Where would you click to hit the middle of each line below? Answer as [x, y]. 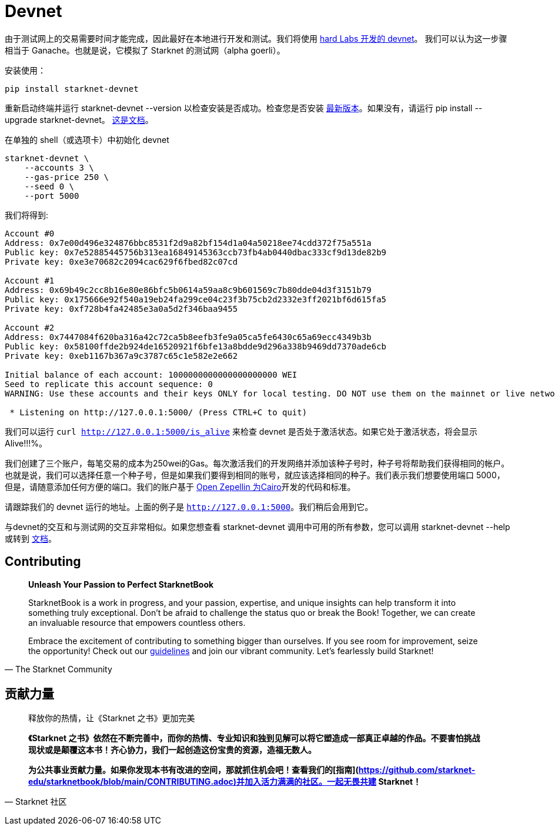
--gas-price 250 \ [67, 177]
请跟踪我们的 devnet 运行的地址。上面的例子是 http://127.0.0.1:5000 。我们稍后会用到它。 [189, 506]
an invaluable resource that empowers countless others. [137, 622]
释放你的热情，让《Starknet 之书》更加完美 [112, 718]
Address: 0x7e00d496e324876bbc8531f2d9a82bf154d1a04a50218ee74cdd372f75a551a [188, 243]
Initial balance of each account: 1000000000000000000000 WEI [151, 374]
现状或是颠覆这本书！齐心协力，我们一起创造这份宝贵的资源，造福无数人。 [172, 750]
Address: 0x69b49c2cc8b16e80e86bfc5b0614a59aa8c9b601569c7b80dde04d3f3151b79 [188, 290]
